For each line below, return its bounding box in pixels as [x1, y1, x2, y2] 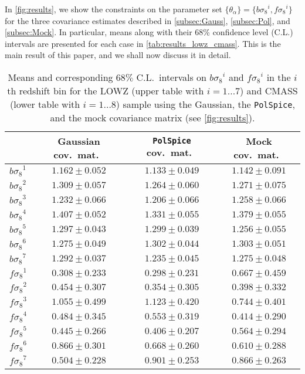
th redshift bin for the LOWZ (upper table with [7, 83, 204, 97]
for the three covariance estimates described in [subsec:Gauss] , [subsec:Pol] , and [5, 14, 290, 26]
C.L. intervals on [136, 70, 207, 84]
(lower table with [10, 97, 80, 111]
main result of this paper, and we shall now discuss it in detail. [5, 49, 231, 61]
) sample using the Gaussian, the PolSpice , [116, 97, 295, 111]
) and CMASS [240, 83, 298, 97]
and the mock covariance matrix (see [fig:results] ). [50, 110, 255, 124]
